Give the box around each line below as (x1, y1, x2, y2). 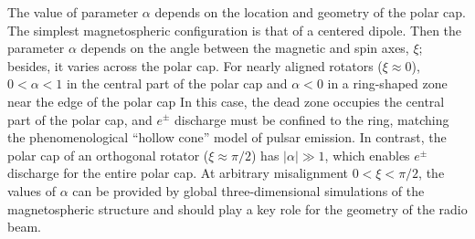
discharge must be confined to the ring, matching (174, 109, 449, 129)
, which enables (324, 145, 410, 164)
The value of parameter (7, 3, 139, 21)
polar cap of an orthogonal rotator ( (7, 145, 209, 164)
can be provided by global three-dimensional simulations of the (72, 181, 425, 200)
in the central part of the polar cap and (66, 74, 288, 93)
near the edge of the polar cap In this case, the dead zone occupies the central (7, 91, 445, 110)
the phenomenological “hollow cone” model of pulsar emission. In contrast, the (7, 128, 447, 147)
